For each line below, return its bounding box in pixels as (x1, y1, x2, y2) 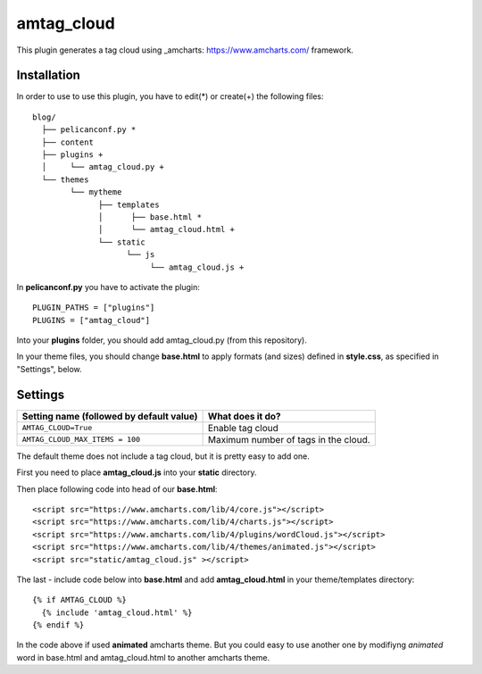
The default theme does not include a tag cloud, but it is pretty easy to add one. (16, 451, 310, 462)
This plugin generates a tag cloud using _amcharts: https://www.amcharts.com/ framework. (16, 45, 354, 55)
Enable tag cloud (207, 421, 278, 434)
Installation (16, 68, 80, 83)
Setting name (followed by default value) (21, 410, 198, 422)
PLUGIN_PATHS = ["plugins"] (32, 303, 155, 312)
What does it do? (207, 410, 281, 422)
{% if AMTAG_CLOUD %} (32, 595, 127, 605)
